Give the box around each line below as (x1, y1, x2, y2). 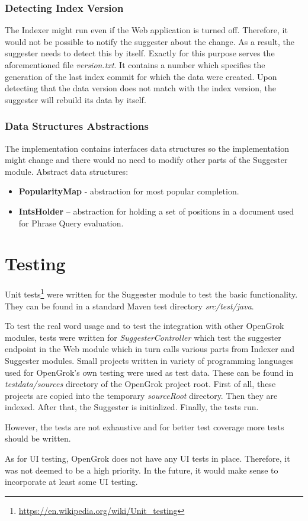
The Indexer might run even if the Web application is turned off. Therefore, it (5, 24, 288, 36)
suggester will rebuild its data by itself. (5, 93, 146, 106)
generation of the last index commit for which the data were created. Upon (5, 70, 277, 82)
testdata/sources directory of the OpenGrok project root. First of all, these (5, 378, 276, 390)
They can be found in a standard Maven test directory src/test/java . (5, 299, 254, 312)
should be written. (5, 432, 71, 445)
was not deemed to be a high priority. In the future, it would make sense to (5, 464, 278, 476)
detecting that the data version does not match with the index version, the (5, 82, 277, 94)
